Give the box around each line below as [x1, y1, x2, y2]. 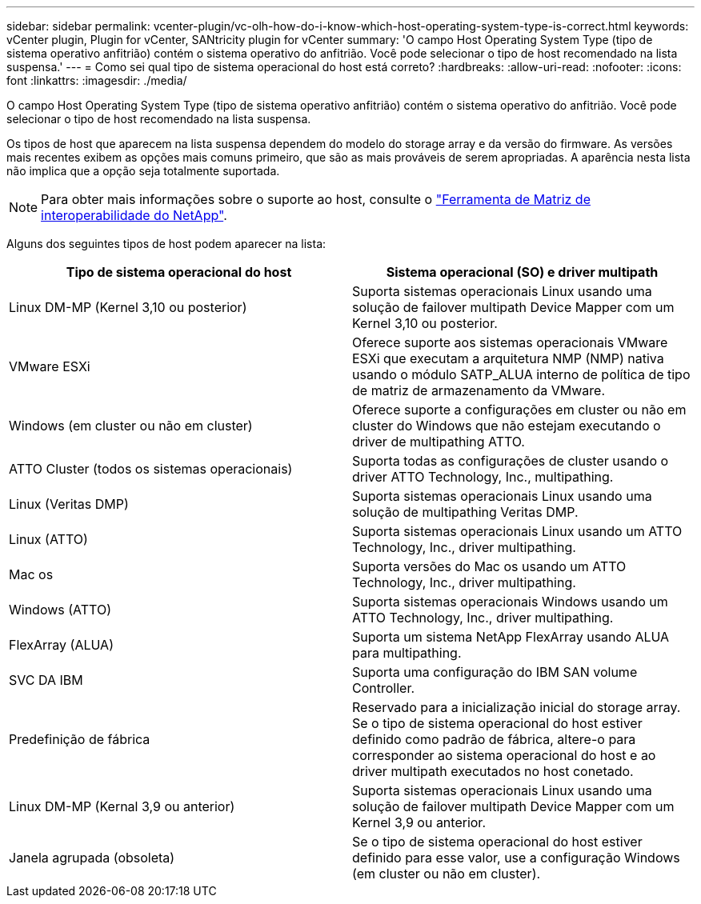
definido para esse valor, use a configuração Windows [352, 850, 680, 866]
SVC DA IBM [9, 672, 83, 688]
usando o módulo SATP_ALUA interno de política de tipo [352, 366, 691, 382]
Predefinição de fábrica [9, 731, 150, 747]
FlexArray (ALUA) [9, 637, 114, 653]
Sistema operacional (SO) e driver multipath [386, 264, 659, 280]
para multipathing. [352, 645, 462, 661]
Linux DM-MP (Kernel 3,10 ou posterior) [9, 299, 247, 315]
